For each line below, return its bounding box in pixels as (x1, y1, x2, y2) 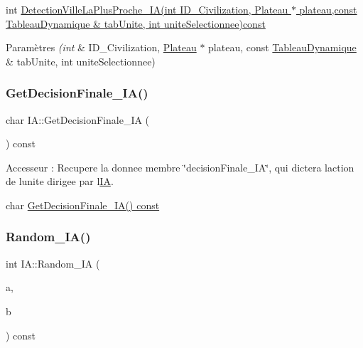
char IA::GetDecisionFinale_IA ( (6, 112, 150, 127)
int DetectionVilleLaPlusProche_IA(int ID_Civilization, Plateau (6, 2, 288, 16)
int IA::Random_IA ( (6, 255, 100, 270)
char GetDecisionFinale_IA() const (6, 197, 160, 212)
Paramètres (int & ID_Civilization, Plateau (6, 40, 197, 55)
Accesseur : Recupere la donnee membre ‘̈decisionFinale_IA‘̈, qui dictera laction (6, 159, 354, 174)
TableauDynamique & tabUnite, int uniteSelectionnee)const (6, 16, 266, 31)
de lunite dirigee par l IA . (6, 174, 114, 189)
